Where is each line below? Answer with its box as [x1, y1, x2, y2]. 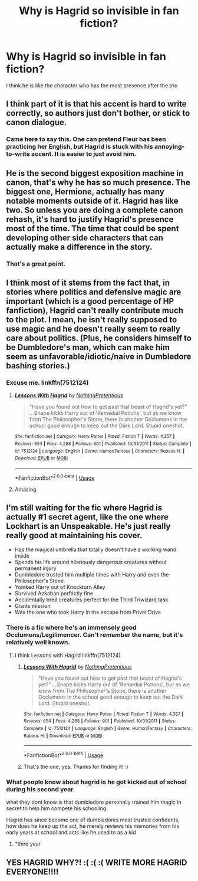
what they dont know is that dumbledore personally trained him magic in [6, 798, 181, 806]
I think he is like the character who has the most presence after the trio [6, 81, 178, 89]
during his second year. [6, 785, 75, 793]
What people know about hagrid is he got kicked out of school [6, 778, 187, 786]
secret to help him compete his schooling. [6, 805, 108, 812]
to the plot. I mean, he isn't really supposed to [6, 315, 177, 325]
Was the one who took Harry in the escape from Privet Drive [14, 609, 161, 616]
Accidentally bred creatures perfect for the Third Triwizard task [14, 596, 169, 603]
